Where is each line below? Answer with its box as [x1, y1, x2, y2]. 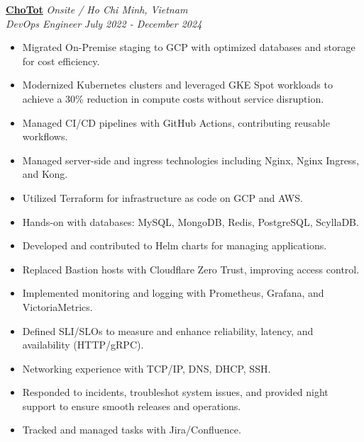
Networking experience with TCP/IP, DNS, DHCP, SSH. [22, 361, 271, 375]
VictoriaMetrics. [22, 299, 93, 314]
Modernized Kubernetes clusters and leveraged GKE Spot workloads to [22, 77, 333, 92]
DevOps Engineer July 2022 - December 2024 [6, 16, 202, 30]
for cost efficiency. [22, 53, 100, 68]
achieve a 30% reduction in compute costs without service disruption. [22, 91, 324, 106]
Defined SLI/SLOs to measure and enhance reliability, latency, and [22, 323, 314, 338]
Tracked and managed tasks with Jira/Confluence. [22, 422, 241, 437]
